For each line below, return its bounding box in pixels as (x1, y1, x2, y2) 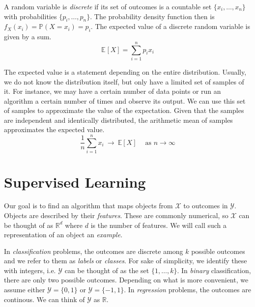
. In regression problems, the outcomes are (124, 284, 251, 295)
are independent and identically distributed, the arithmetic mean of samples (4, 114, 233, 125)
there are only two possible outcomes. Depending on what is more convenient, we (4, 275, 249, 285)
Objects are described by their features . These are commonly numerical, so (4, 210, 228, 220)
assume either (4, 284, 45, 295)
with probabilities (4, 11, 57, 21)
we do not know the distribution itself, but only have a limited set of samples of (4, 76, 244, 86)
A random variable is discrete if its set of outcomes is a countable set (4, 1, 212, 11)
